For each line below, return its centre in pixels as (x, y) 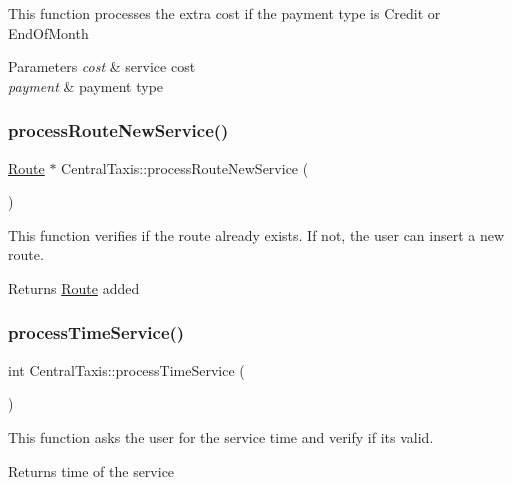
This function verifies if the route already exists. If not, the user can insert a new (256, 234)
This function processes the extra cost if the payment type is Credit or (224, 13)
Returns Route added (74, 287)
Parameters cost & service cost (102, 66)
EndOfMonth (48, 32)
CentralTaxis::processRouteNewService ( (185, 167)
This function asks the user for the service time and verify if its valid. (221, 436)
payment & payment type (86, 85)
